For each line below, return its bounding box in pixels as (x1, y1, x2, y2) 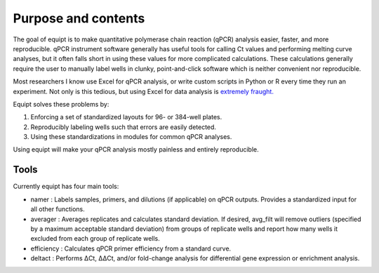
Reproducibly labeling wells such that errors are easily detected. (30, 123, 217, 131)
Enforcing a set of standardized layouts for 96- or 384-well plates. (30, 113, 222, 121)
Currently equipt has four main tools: (13, 182, 119, 191)
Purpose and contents (13, 11, 145, 26)
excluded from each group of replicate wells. (30, 234, 161, 243)
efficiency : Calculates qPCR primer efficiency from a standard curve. (30, 244, 232, 253)
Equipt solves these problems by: (13, 100, 109, 108)
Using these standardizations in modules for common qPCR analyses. (30, 133, 232, 141)
